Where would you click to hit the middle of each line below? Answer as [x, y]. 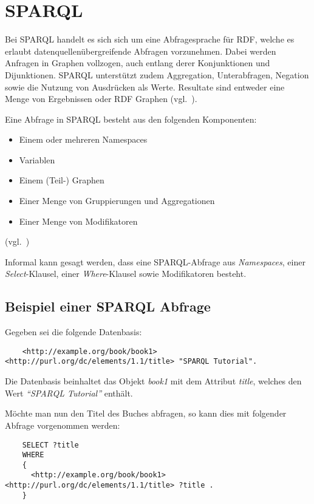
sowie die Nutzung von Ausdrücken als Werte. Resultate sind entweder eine [145, 87]
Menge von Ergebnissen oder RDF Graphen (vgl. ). [101, 99]
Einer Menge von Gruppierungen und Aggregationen [117, 201]
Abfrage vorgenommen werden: [63, 425]
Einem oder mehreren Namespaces [83, 139]
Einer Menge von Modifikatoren [78, 221]
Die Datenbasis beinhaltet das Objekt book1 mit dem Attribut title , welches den [153, 381]
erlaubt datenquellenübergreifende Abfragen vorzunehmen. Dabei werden [141, 51]
